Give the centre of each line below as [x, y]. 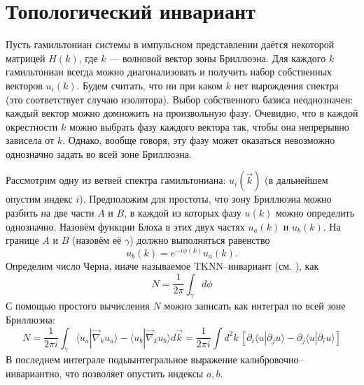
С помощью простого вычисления [78, 306]
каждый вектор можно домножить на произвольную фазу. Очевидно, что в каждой [182, 113]
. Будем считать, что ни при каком [149, 85]
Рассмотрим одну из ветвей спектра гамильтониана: [116, 180]
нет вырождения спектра [286, 85]
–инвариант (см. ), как [271, 265]
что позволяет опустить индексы [134, 373]
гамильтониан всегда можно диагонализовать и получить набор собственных [169, 72]
